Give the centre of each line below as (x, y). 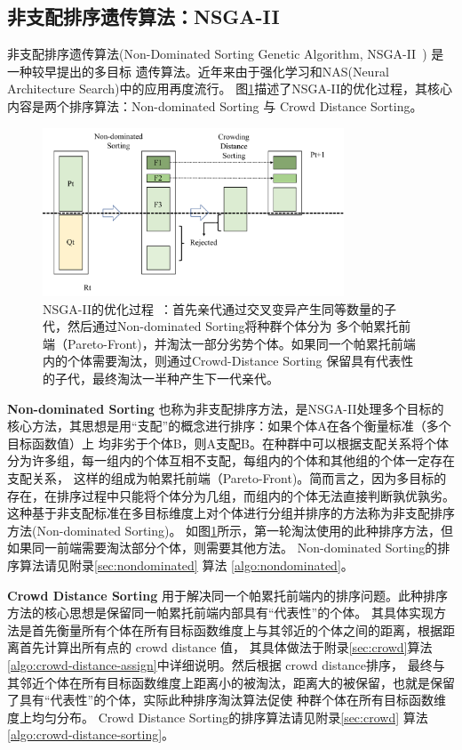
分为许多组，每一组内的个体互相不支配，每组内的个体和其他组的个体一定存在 (231, 460)
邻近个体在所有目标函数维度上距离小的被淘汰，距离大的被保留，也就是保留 (237, 682)
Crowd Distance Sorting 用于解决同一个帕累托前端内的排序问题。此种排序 (227, 595)
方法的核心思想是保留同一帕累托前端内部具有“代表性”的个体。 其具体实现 (220, 613)
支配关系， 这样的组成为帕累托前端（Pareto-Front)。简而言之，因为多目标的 (227, 477)
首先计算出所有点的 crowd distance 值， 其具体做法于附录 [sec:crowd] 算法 (226, 647)
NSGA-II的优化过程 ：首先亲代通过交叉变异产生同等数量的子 (219, 308)
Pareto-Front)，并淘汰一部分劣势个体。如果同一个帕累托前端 (241, 343)
